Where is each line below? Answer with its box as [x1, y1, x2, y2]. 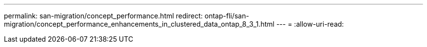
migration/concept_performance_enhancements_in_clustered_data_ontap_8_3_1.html [4, 20, 274, 28]
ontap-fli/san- [204, 12, 249, 20]
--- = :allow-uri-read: [276, 20, 344, 28]
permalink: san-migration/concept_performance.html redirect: [4, 12, 203, 20]
